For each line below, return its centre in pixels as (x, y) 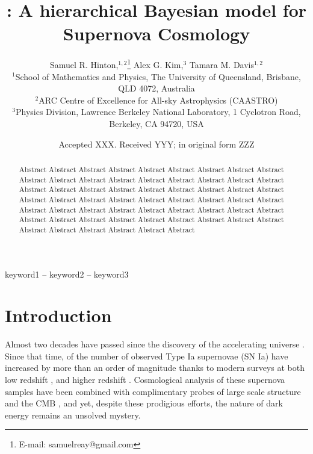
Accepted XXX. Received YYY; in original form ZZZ (156, 144)
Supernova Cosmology (156, 33)
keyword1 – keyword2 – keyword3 (67, 274)
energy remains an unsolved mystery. (73, 415)
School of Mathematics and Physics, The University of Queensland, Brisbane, (158, 76)
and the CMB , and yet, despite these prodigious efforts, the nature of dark (144, 403)
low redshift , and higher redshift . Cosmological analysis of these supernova (145, 380)
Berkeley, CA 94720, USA (156, 123)
